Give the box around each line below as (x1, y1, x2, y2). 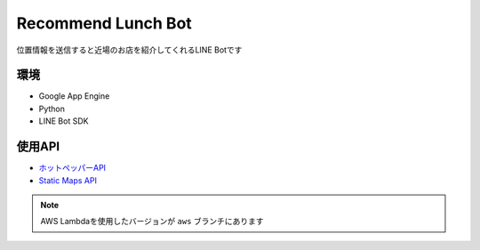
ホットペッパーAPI (38, 163, 107, 173)
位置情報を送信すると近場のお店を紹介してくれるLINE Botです (16, 44, 243, 55)
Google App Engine (38, 91, 110, 101)
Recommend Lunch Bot (16, 13, 193, 33)
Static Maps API (38, 174, 98, 186)
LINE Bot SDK (38, 116, 89, 126)
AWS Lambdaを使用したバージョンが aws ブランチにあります (40, 216, 264, 227)
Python (38, 103, 66, 114)
